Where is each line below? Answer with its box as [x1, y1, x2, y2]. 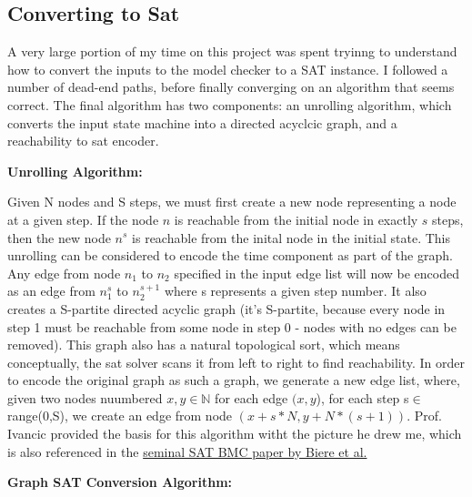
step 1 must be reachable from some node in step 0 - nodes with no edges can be [7, 317, 457, 336]
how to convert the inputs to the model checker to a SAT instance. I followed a [7, 59, 448, 78]
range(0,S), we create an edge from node [7, 406, 233, 425]
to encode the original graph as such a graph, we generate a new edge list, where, [7, 370, 460, 390]
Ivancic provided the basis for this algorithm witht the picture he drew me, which [7, 424, 462, 443]
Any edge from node [7, 263, 121, 282]
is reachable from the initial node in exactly [174, 209, 418, 228]
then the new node [7, 228, 111, 247]
